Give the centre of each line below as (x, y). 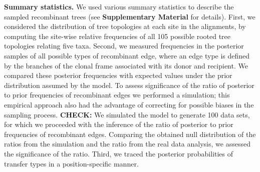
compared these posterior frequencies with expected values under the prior (118, 75)
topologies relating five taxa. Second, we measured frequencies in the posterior (124, 46)
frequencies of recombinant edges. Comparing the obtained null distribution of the (130, 134)
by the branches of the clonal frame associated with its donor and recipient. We (126, 65)
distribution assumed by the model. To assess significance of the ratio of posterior (129, 85)
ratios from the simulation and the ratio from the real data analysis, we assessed (127, 144)
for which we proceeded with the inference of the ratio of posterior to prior (119, 124)
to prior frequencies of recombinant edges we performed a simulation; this (117, 95)
